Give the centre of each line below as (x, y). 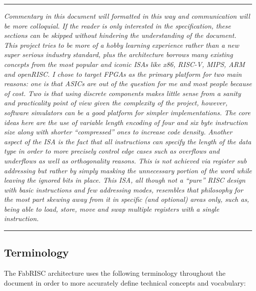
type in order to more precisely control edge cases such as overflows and (112, 151)
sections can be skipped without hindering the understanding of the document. (120, 35)
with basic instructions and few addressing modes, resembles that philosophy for (124, 189)
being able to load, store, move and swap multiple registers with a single (112, 209)
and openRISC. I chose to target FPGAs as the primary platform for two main (123, 74)
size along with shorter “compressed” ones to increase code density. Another (118, 132)
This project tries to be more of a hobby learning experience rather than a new (122, 45)
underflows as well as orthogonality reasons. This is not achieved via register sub (125, 160)
